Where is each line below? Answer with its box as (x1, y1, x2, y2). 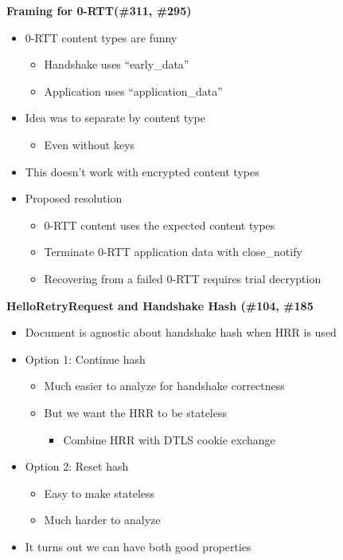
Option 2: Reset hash (25, 458, 129, 475)
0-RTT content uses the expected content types (44, 216, 275, 233)
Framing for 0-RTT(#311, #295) (6, 2, 192, 18)
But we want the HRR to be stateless (44, 404, 228, 420)
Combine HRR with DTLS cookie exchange (63, 431, 275, 448)
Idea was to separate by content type (25, 109, 205, 126)
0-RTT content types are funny (25, 29, 177, 45)
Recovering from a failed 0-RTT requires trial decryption (44, 270, 322, 286)
